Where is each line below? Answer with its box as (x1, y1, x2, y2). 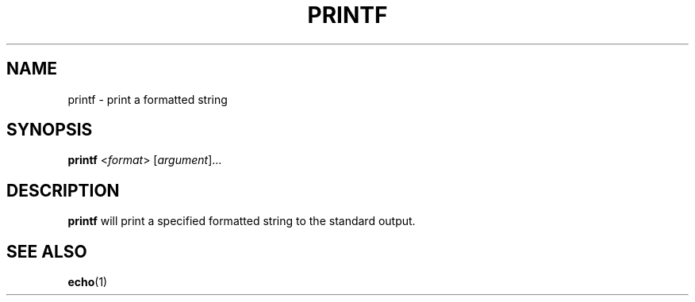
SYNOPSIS (6, 120, 93, 140)
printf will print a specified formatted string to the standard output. (67, 214, 416, 228)
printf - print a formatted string (67, 92, 228, 106)
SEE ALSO (6, 241, 87, 262)
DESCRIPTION (6, 180, 120, 201)
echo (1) (67, 275, 108, 289)
